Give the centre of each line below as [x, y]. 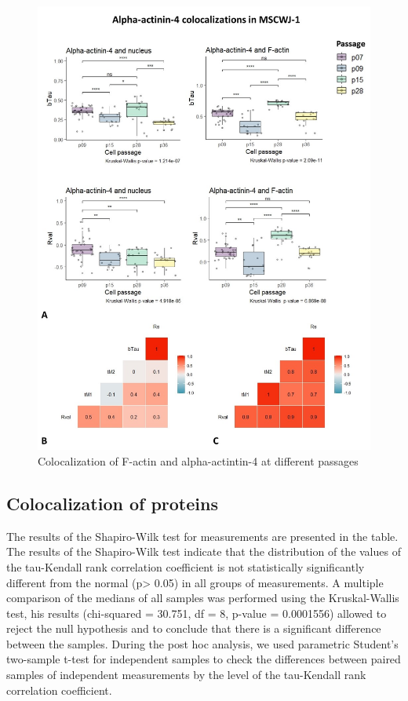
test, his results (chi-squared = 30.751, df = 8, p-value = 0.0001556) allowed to [197, 613]
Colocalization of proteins [112, 503]
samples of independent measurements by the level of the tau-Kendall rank [186, 675]
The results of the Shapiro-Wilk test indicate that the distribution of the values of [204, 551]
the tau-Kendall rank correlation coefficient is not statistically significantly [186, 566]
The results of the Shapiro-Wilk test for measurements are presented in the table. [202, 536]
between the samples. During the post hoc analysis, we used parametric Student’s [202, 643]
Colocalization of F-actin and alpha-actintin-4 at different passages [198, 460]
